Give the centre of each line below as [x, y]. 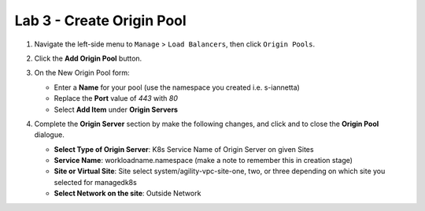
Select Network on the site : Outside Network [128, 194]
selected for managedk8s [95, 182]
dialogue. [49, 135]
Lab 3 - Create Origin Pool [100, 20]
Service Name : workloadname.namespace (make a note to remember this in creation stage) [203, 161]
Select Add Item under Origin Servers [116, 109]
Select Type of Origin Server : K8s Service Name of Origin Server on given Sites [184, 149]
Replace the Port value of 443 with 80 [116, 98]
